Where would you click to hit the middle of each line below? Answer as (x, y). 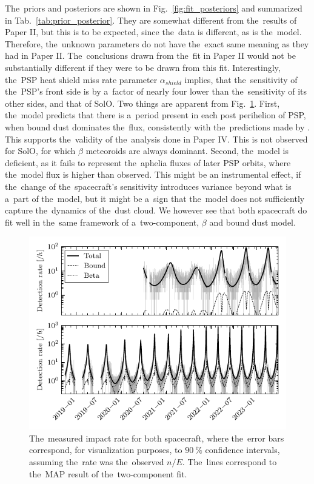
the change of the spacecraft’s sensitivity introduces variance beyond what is (148, 186)
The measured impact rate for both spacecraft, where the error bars (157, 438)
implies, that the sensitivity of (241, 79)
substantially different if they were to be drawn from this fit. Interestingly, (143, 67)
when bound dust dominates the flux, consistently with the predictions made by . (157, 126)
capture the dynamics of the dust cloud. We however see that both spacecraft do (156, 210)
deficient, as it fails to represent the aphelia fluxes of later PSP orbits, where (148, 162)
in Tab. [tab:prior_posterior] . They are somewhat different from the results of (151, 20)
